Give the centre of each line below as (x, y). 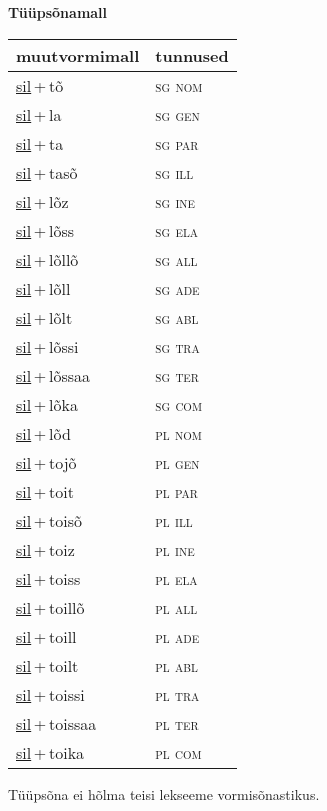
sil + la (39, 114)
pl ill (174, 520)
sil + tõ (40, 85)
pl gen (177, 462)
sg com (178, 404)
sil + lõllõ (47, 259)
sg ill (174, 172)
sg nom (179, 85)
